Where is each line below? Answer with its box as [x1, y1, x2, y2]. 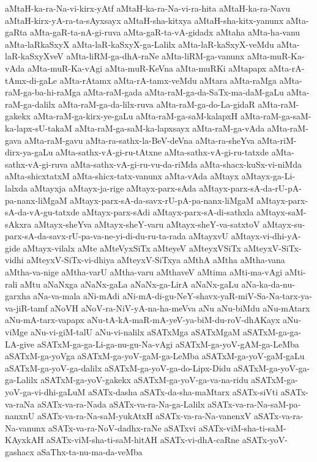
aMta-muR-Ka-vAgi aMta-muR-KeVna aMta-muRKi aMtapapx [27, 61, 267, 74]
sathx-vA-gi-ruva [5, 157, 68, 170]
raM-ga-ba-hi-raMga [5, 86, 81, 99]
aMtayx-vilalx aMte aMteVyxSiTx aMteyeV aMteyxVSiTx [23, 241, 241, 254]
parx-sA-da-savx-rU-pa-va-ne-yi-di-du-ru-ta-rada [5, 229, 186, 242]
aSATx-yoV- [242, 433, 288, 446]
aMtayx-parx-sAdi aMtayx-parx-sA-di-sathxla [82, 206, 254, 218]
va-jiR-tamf [5, 301, 48, 314]
